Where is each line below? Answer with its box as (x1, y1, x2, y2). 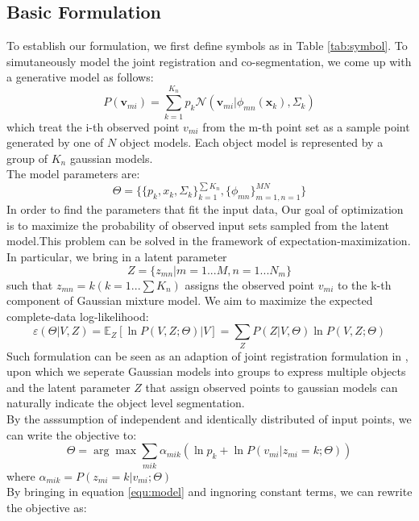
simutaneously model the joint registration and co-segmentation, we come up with (6, 52, 412, 69)
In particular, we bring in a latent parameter (6, 248, 227, 265)
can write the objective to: (6, 426, 137, 443)
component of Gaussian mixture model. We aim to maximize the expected (6, 292, 373, 309)
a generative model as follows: (6, 69, 154, 85)
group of (6, 149, 48, 166)
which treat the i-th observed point (6, 118, 180, 135)
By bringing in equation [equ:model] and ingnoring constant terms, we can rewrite (6, 483, 413, 500)
